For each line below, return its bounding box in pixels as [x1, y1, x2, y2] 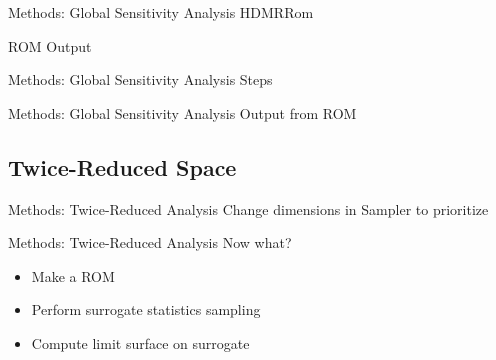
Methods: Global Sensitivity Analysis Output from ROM [8, 102, 357, 123]
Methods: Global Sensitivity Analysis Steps [8, 69, 273, 90]
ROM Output [8, 35, 92, 56]
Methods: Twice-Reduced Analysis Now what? [8, 232, 292, 253]
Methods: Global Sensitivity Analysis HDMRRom [8, 2, 314, 22]
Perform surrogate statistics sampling [31, 299, 261, 320]
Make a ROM [31, 265, 115, 286]
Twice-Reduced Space [8, 151, 237, 182]
